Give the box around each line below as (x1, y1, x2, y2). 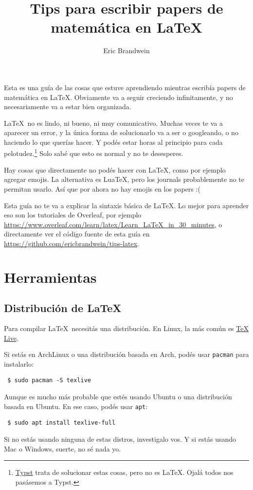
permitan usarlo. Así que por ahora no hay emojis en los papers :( (4, 183, 200, 194)
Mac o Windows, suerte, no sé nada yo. (4, 443, 121, 453)
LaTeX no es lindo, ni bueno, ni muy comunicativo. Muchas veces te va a (4, 118, 223, 128)
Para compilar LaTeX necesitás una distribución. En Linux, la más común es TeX (4, 323, 249, 333)
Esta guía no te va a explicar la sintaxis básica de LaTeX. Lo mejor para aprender (4, 200, 249, 210)
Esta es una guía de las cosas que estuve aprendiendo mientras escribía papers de (4, 82, 246, 92)
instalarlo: (4, 358, 34, 369)
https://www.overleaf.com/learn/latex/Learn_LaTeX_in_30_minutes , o (4, 219, 222, 229)
